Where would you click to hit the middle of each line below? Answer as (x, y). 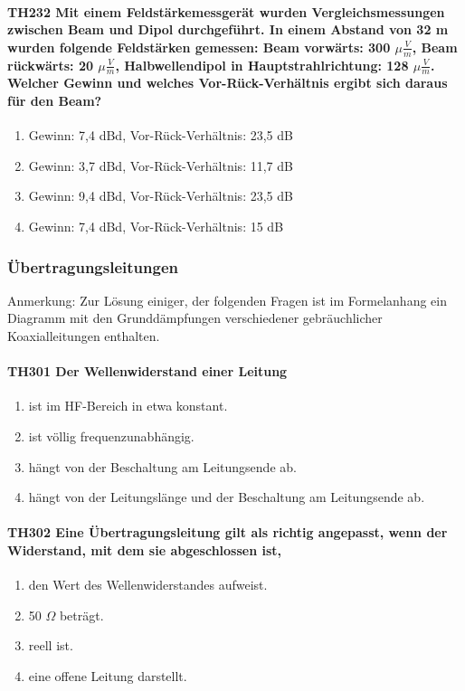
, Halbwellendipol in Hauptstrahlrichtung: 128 (262, 65)
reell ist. (51, 645)
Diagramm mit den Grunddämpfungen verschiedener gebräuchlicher (195, 318)
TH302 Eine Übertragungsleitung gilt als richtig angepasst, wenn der (228, 532)
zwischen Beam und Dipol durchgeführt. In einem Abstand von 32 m (228, 29)
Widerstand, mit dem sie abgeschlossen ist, (145, 549)
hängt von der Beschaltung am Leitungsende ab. (162, 466)
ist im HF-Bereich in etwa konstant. (128, 406)
